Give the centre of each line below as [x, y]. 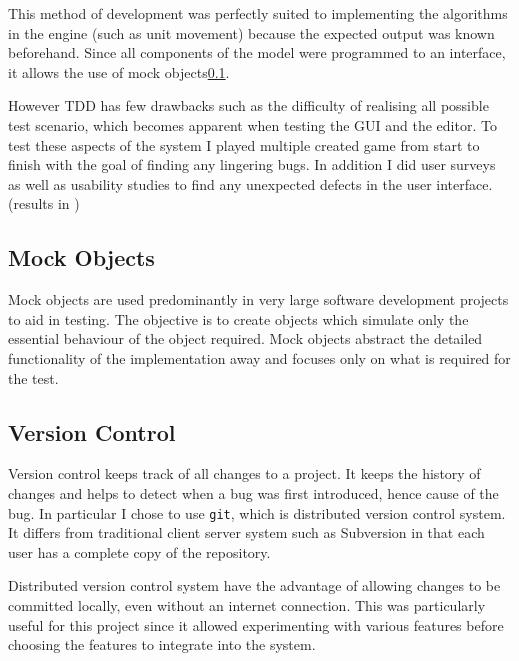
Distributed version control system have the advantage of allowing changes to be [254, 585]
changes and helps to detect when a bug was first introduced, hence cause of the [253, 492]
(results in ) [44, 203]
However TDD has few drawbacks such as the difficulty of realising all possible [248, 105]
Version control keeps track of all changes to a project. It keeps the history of [244, 473]
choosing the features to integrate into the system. [162, 644]
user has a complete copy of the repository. [139, 551]
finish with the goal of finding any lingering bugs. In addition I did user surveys [252, 164]
